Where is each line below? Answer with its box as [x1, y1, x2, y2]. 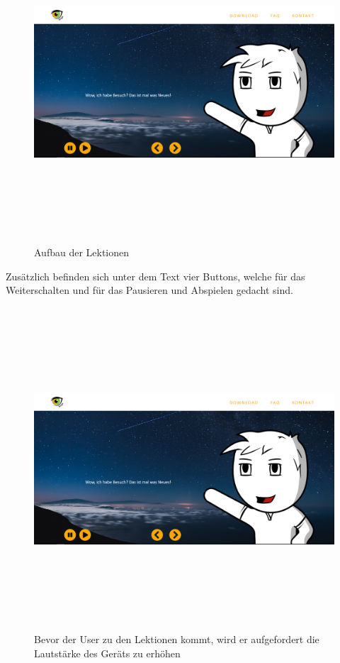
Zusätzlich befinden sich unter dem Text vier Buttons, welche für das [6, 268, 305, 283]
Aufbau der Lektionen [34, 245, 130, 260]
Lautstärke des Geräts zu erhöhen [34, 645, 181, 660]
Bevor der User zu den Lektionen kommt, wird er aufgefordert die [34, 632, 319, 647]
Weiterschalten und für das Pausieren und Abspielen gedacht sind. [6, 283, 293, 297]
